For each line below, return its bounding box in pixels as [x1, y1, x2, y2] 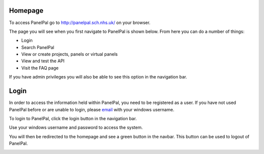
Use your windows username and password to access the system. [9, 125, 143, 130]
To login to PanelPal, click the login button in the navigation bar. [9, 115, 137, 121]
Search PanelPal [21, 44, 55, 50]
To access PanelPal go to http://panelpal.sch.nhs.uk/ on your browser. [9, 20, 151, 26]
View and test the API [21, 58, 65, 64]
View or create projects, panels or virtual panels [21, 51, 118, 57]
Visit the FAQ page [21, 65, 59, 71]
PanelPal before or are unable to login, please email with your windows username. [9, 106, 175, 112]
